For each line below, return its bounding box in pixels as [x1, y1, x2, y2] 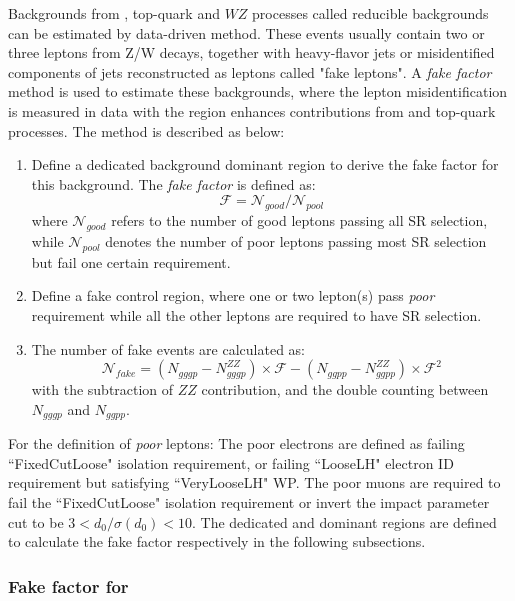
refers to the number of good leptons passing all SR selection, [111, 210, 488, 231]
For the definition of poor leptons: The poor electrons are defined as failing [8, 433, 465, 454]
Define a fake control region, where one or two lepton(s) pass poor [31, 285, 435, 306]
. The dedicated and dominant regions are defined [192, 511, 497, 532]
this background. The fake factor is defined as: [31, 173, 316, 194]
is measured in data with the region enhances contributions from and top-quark [8, 100, 496, 121]
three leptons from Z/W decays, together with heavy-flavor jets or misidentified [8, 42, 495, 63]
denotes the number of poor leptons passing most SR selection [105, 230, 487, 251]
